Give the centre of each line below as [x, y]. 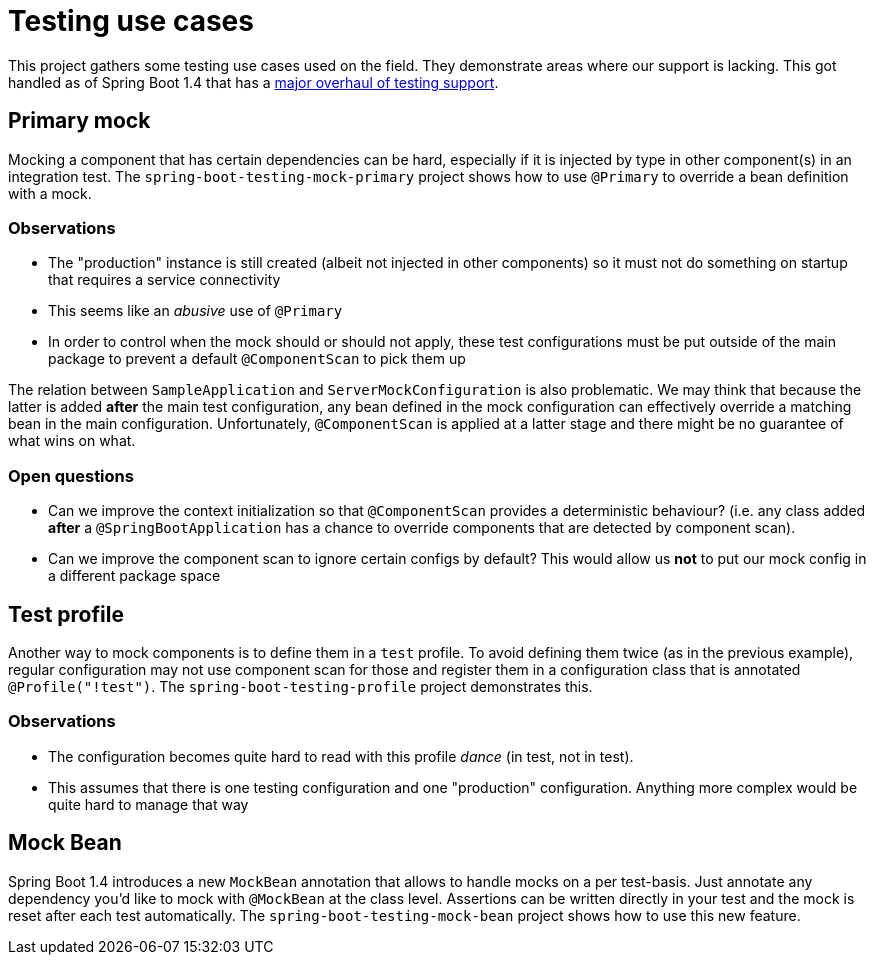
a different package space [134, 576]
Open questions [71, 475]
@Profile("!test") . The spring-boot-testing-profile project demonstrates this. [300, 686]
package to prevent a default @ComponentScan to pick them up [257, 359]
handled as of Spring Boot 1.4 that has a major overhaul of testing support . [253, 82]
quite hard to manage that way [148, 804]
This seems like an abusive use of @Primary [195, 311]
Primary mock [79, 121]
